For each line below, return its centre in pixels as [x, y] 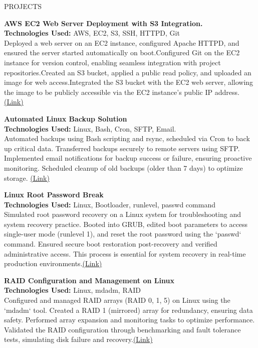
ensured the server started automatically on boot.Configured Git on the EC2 [122, 52]
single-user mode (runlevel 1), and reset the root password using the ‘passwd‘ [123, 234]
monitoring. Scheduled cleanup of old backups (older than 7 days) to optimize [123, 167]
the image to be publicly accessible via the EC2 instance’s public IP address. [122, 92]
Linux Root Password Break [54, 195]
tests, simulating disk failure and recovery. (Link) [78, 339]
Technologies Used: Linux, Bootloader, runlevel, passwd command [110, 204]
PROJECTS [23, 6]
